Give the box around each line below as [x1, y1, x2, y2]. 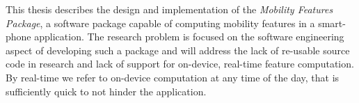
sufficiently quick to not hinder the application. [6, 84, 207, 98]
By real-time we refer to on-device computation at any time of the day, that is [6, 70, 340, 84]
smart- [318, 15, 346, 30]
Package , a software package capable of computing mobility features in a [6, 15, 315, 30]
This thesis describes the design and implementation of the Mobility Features [6, 2, 333, 16]
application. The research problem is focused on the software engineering [34, 29, 344, 44]
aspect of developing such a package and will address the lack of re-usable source [6, 42, 350, 57]
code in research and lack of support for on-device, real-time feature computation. [6, 56, 354, 71]
